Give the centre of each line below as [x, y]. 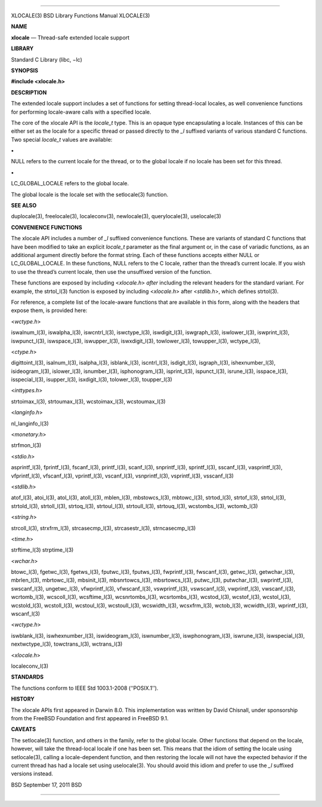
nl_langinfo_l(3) [30, 423]
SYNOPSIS [25, 70]
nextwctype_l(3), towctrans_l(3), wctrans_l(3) [67, 644]
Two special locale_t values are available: [62, 139]
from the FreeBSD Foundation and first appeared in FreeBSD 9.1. [90, 718]
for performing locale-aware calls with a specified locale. [81, 112]
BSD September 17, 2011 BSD [47, 785]
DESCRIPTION [29, 92]
